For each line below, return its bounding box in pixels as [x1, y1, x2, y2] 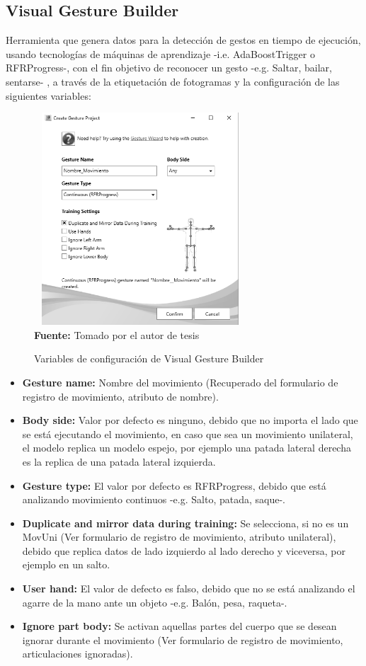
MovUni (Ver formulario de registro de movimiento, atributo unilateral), [22, 529, 336, 544]
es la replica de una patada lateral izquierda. [22, 454, 216, 469]
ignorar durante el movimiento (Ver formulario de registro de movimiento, [22, 632, 343, 647]
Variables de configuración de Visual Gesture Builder [34, 351, 264, 366]
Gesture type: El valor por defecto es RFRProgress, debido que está [22, 478, 326, 493]
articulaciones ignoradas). [22, 646, 133, 661]
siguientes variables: [6, 88, 91, 103]
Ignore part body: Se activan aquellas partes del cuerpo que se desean [22, 619, 337, 633]
